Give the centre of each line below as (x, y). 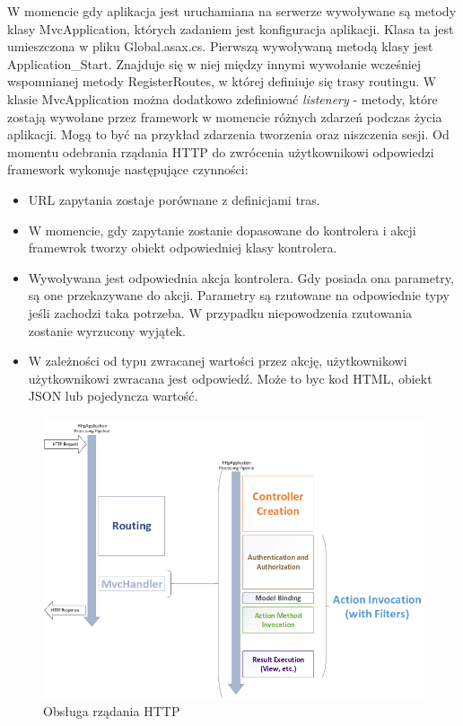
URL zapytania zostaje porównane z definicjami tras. (174, 199)
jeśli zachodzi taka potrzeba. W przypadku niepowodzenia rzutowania (220, 312)
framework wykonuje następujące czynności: (128, 169)
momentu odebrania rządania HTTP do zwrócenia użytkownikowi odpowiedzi (221, 151)
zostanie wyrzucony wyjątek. (107, 330)
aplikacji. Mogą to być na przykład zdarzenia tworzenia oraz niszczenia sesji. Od (228, 134)
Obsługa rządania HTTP (112, 711)
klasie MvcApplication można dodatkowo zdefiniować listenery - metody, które (223, 98)
